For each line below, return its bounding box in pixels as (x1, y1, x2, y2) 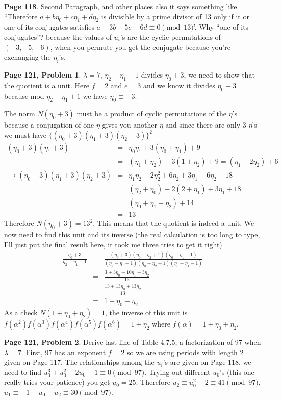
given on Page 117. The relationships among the (4, 357, 155, 367)
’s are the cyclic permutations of (120, 31, 221, 42)
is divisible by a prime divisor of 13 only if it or (101, 11, 249, 21)
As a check (4, 307, 38, 318)
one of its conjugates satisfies (4, 21, 94, 32)
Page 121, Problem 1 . (4, 69, 81, 80)
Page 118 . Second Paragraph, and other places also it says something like (4, 1, 237, 11)
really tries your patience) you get (4, 377, 110, 387)
